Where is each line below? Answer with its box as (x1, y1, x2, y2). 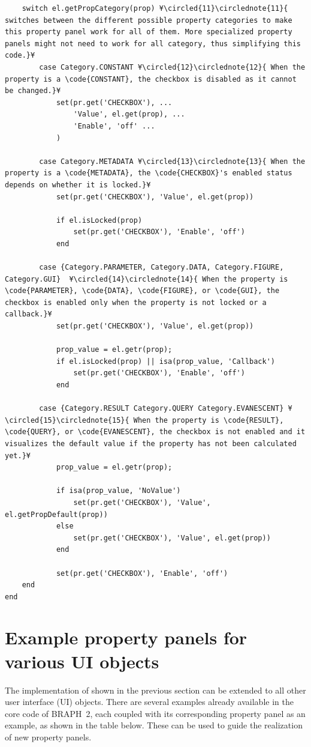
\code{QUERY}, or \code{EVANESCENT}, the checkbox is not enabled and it (5, 428, 306, 437)
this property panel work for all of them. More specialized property (5, 28, 292, 37)
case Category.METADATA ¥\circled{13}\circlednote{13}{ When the (39, 157, 306, 166)
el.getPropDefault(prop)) (5, 510, 108, 519)
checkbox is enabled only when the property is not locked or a (5, 298, 267, 307)
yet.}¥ (5, 451, 31, 460)
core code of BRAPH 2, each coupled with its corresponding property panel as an (5, 707, 306, 719)
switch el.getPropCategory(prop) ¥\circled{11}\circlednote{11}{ (22, 4, 288, 13)
